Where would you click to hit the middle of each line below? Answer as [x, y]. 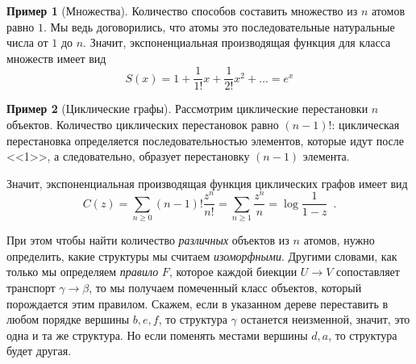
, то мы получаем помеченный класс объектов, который [225, 288]
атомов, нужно [339, 240]
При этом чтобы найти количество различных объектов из [148, 240]
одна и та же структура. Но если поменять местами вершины [157, 335]
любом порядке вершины [68, 319]
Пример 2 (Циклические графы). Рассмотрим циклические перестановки [187, 109]
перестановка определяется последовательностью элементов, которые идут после [205, 140]
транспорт [31, 288]
